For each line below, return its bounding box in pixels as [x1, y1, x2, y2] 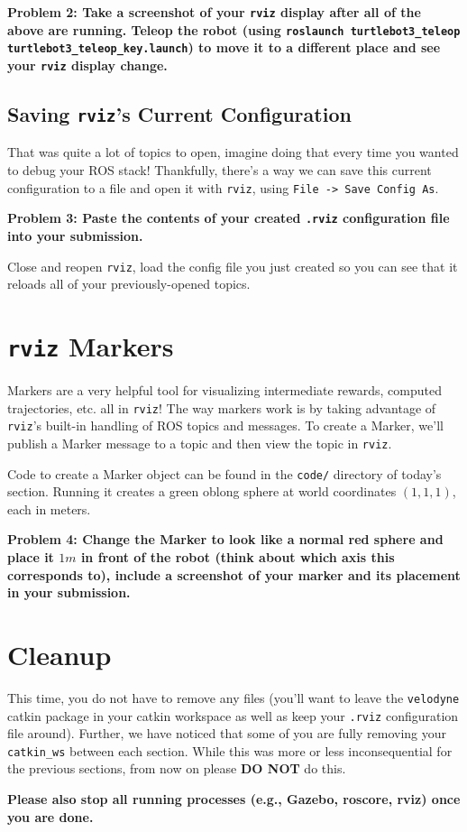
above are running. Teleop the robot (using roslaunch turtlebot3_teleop [7, 20, 461, 39]
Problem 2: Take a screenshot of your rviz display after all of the [7, 3, 421, 21]
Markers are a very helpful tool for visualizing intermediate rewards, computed [7, 381, 443, 399]
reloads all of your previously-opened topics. [7, 274, 251, 293]
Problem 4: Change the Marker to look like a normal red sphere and [7, 530, 444, 549]
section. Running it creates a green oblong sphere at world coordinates [7, 482, 397, 501]
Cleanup [7, 635, 112, 672]
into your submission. [7, 226, 143, 245]
